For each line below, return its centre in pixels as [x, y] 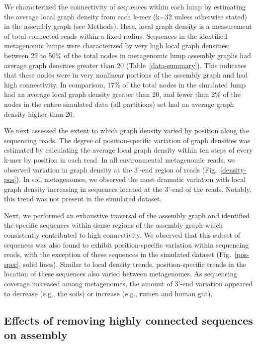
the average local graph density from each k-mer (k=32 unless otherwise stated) [126, 16]
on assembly [36, 335]
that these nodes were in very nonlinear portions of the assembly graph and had [126, 75]
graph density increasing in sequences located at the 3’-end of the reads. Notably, [128, 189]
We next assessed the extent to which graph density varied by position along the [127, 130]
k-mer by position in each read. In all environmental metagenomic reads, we [120, 159]
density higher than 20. [39, 114]
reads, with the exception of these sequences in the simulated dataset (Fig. [118, 254]
